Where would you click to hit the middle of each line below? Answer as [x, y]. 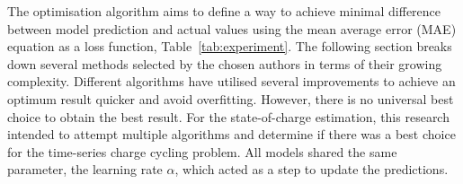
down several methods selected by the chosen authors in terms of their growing [225, 63]
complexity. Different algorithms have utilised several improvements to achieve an [231, 81]
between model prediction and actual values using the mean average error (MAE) [232, 28]
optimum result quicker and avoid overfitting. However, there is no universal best [231, 98]
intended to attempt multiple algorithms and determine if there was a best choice [231, 134]
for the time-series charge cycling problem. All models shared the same [202, 151]
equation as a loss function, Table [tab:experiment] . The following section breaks [230, 46]
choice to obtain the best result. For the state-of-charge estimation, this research [228, 116]
